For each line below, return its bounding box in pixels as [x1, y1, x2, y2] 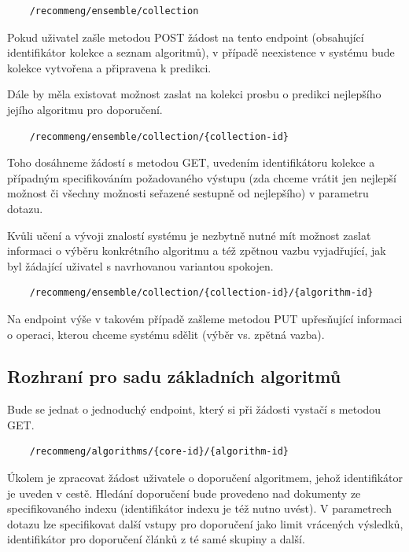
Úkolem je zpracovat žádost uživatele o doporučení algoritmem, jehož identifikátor [7, 469, 403, 486]
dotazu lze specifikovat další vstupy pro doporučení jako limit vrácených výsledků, [7, 515, 403, 532]
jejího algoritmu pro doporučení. [7, 101, 163, 117]
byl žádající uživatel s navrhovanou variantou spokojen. [7, 257, 274, 274]
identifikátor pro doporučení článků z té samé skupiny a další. [7, 531, 305, 547]
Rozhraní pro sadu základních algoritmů [7, 364, 341, 388]
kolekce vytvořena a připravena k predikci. [7, 59, 212, 75]
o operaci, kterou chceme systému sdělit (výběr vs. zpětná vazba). [7, 326, 325, 342]
